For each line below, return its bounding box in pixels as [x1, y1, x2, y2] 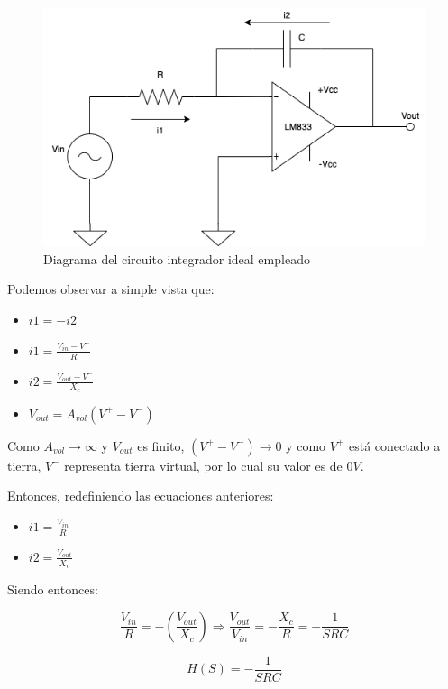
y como [286, 436, 326, 455]
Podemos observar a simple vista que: [7, 280, 215, 299]
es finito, [137, 436, 185, 455]
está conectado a [349, 436, 441, 455]
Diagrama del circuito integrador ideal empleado [43, 249, 310, 268]
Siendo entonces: [7, 579, 98, 598]
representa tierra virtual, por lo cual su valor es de [64, 455, 343, 474]
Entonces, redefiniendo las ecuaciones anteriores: [7, 486, 274, 505]
